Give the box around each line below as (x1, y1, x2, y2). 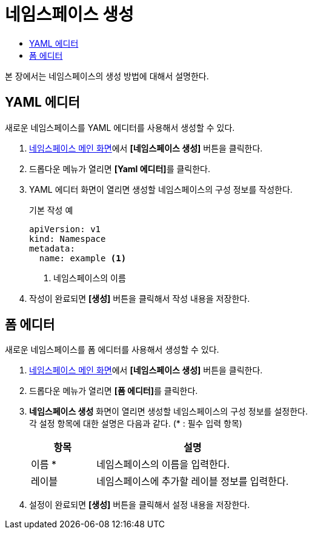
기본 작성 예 (29, 204, 73, 215)
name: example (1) (39, 253, 127, 263)
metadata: (29, 243, 75, 253)
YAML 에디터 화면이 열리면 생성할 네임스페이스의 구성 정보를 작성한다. (29, 184, 293, 195)
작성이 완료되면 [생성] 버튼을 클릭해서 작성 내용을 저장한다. (29, 293, 250, 304)
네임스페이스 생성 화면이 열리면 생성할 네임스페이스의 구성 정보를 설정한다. (29, 406, 308, 417)
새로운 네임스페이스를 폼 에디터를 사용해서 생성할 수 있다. (5, 344, 219, 355)
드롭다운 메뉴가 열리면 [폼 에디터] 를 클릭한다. (29, 385, 198, 396)
